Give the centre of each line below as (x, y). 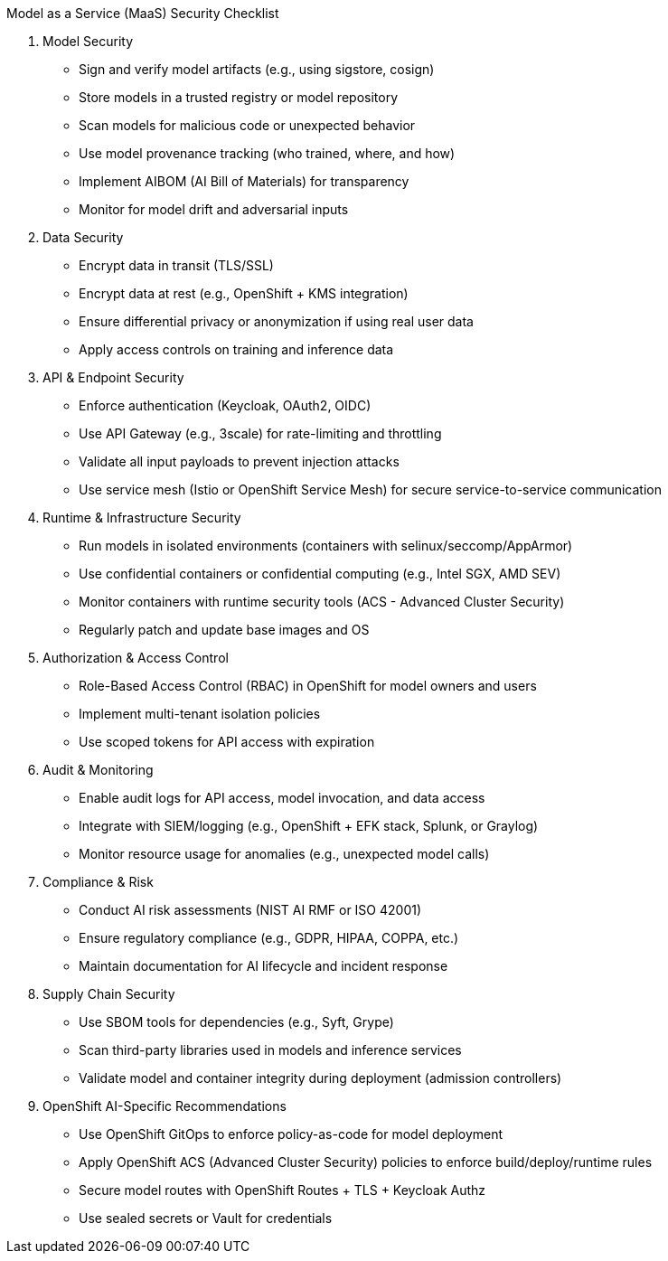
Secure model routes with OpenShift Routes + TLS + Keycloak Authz (282, 1190)
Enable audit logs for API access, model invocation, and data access (282, 798)
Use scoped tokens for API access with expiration (227, 742)
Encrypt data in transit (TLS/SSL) (176, 265)
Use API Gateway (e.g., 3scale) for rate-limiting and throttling (260, 433)
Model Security (88, 41)
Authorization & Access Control (136, 658)
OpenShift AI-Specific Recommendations (165, 1106)
